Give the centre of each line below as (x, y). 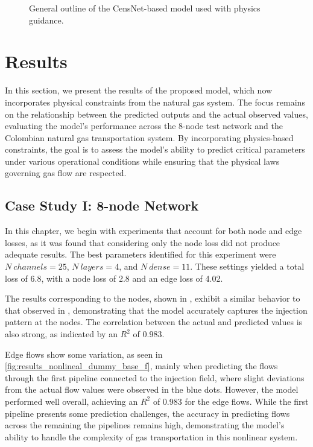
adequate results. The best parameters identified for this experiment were (141, 254)
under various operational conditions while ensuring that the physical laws (142, 161)
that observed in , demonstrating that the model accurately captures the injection (156, 310)
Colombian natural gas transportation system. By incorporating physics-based (149, 137)
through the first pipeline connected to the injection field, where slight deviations (155, 377)
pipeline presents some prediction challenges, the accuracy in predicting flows (147, 413)
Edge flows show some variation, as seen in (84, 354)
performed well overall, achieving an (71, 401)
